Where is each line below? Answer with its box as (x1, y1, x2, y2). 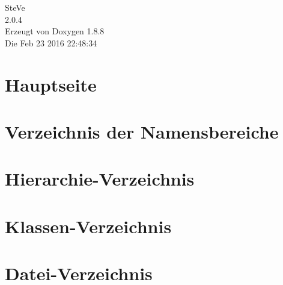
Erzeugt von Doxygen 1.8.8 (5, 25, 105, 37)
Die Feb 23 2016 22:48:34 (5, 36, 97, 49)
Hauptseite (5, 72, 97, 96)
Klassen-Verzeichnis (5, 213, 172, 238)
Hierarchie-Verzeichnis (5, 166, 195, 191)
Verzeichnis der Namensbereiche (5, 119, 279, 143)
